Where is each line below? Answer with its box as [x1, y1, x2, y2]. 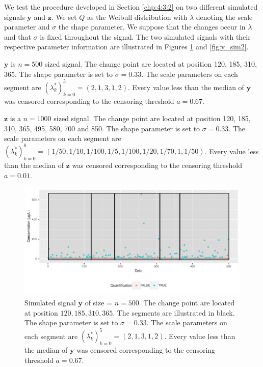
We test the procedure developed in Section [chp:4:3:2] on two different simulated [4, 2, 258, 12]
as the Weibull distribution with [87, 11, 188, 22]
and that [4, 31, 31, 42]
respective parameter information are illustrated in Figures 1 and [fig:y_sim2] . [4, 41, 249, 52]
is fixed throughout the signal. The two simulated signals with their [40, 31, 251, 42]
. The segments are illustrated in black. [113, 307, 235, 318]
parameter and [4, 21, 50, 32]
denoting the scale [196, 11, 253, 22]
